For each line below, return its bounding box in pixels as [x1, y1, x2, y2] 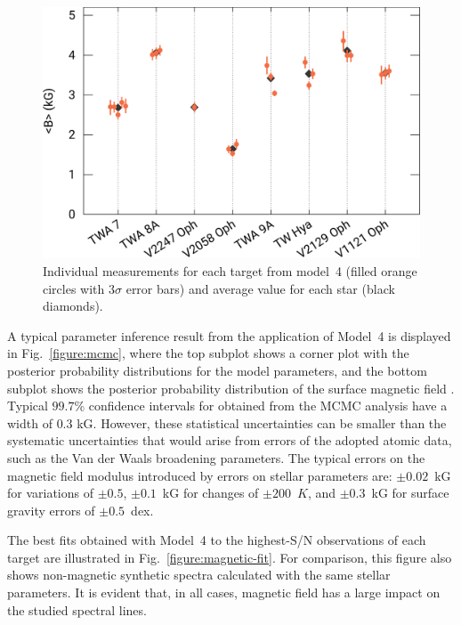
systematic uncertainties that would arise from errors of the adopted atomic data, [7, 431, 452, 450]
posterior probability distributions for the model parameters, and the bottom [7, 361, 427, 379]
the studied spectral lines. [7, 600, 147, 619]
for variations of [7, 483, 94, 502]
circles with [43, 279, 105, 297]
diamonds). [43, 296, 103, 315]
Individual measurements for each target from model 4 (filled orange [43, 261, 417, 280]
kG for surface [371, 483, 449, 502]
